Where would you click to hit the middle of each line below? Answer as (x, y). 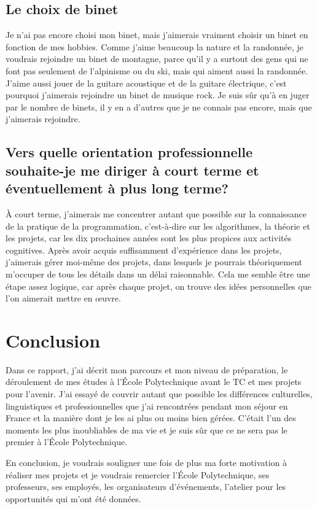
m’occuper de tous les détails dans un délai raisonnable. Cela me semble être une (158, 274)
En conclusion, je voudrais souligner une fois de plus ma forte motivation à (147, 462)
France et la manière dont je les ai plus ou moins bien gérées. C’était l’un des (151, 418)
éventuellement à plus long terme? (117, 188)
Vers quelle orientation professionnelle (129, 152)
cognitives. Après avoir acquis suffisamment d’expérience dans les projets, (144, 250)
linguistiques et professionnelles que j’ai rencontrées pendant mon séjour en (147, 406)
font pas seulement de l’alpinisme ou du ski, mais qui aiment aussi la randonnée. (157, 70)
